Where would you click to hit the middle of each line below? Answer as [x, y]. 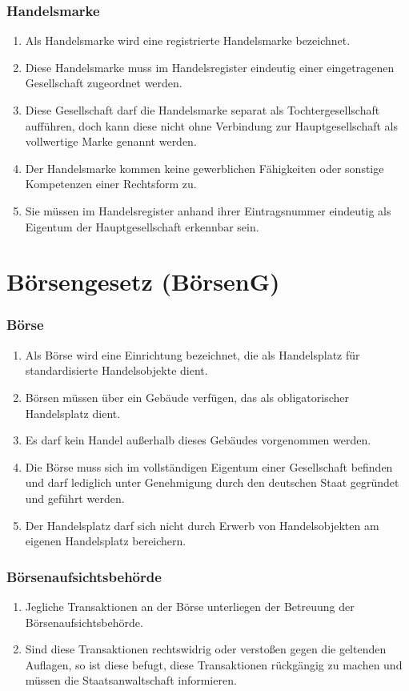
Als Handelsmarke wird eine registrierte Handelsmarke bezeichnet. [188, 40]
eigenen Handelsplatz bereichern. [106, 541]
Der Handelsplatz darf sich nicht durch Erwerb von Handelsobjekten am [202, 525]
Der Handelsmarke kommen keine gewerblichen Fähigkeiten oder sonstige [204, 168]
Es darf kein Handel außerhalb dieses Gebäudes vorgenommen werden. [198, 440]
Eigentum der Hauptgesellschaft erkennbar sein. [142, 226]
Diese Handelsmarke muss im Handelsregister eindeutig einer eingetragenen [210, 67]
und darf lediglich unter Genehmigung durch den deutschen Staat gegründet [212, 482]
